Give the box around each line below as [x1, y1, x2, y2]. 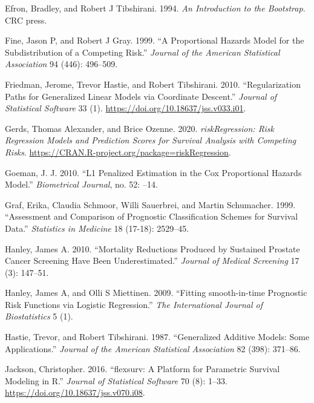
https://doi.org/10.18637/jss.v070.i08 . [5, 386, 145, 399]
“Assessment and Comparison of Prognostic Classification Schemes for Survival [5, 210, 298, 223]
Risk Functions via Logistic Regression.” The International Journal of [5, 298, 263, 310]
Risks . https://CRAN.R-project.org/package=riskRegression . [5, 145, 231, 158]
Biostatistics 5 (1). [5, 310, 73, 323]
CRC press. [5, 13, 47, 26]
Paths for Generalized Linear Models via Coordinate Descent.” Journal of [5, 90, 277, 102]
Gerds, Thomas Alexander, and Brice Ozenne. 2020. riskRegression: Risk [5, 122, 274, 134]
